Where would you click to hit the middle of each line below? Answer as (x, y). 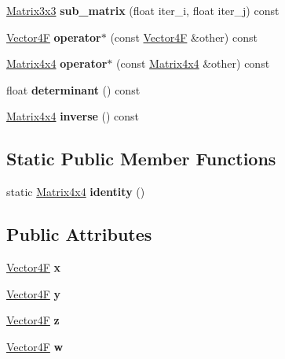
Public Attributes (79, 234)
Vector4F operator (54, 37)
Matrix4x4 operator (57, 63)
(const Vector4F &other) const (184, 37)
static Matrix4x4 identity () (76, 192)
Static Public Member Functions (141, 159)
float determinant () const (73, 89)
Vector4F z (33, 320)
